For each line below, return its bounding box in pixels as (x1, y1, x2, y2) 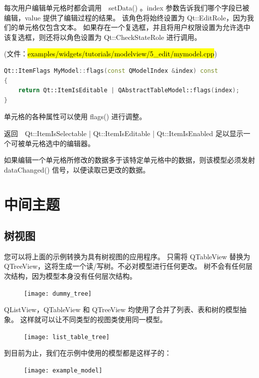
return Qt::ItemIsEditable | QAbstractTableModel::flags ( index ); (18, 87, 240, 94)
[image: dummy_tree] (24, 290, 92, 297)
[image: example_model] (24, 367, 103, 374)
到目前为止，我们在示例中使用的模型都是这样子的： (4, 348, 171, 358)
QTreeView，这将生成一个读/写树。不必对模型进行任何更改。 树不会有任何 (4, 261, 246, 271)
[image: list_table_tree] (24, 333, 110, 341)
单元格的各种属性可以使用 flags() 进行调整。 (4, 111, 146, 122)
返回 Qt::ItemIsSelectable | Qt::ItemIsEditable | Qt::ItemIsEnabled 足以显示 (4, 128, 244, 138)
